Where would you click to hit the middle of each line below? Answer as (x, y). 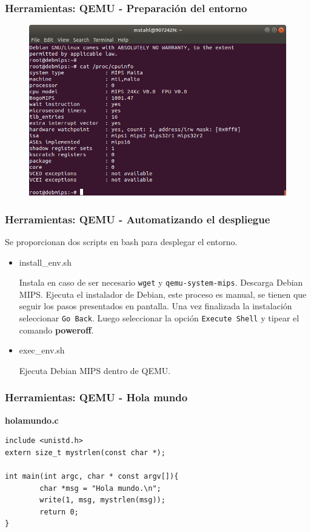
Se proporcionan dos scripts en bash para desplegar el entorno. (121, 241)
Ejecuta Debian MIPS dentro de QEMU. (95, 370)
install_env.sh (45, 262)
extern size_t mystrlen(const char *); (85, 452)
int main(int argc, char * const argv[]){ (92, 476)
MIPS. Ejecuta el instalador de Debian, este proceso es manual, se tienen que (163, 294)
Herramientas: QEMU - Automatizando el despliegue (138, 219)
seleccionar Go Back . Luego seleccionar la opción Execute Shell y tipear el (159, 317)
